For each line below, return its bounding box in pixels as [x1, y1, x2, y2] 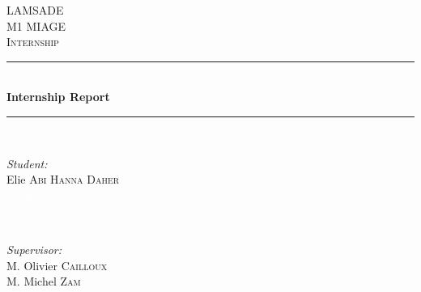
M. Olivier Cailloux [6, 256, 108, 273]
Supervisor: [6, 240, 62, 257]
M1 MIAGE [6, 17, 66, 34]
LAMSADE [6, 2, 64, 18]
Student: [6, 154, 48, 171]
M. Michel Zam [6, 273, 81, 290]
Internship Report [6, 88, 110, 105]
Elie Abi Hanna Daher [6, 171, 120, 188]
